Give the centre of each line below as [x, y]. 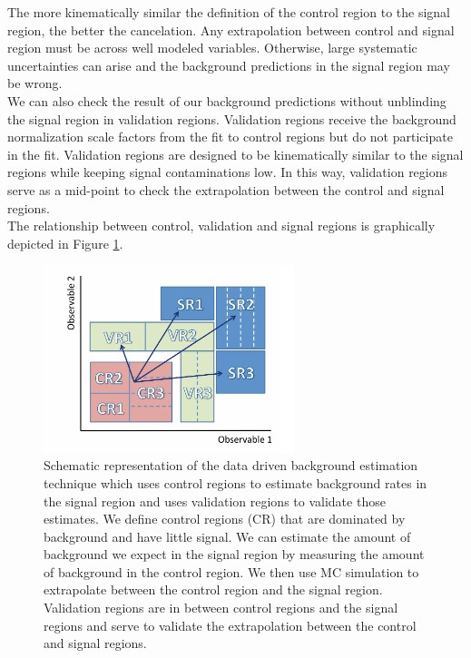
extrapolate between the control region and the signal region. [213, 589]
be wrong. [35, 83]
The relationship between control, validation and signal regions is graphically [221, 226]
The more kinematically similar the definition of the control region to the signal [229, 12]
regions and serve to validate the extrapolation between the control [230, 625]
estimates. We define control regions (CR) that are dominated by [225, 519]
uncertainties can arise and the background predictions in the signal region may [229, 65]
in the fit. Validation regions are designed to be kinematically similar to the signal [235, 154]
